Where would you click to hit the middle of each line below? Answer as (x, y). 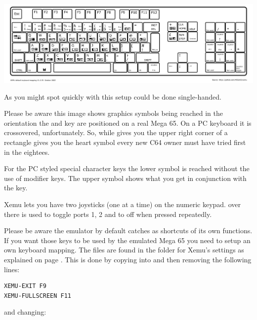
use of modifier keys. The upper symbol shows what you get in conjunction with (125, 178)
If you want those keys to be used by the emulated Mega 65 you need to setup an (127, 240)
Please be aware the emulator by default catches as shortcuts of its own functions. (128, 231)
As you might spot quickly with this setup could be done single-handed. (113, 96)
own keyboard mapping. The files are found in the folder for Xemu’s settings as (124, 250)
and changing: (25, 312)
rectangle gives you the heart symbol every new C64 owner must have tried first (125, 142)
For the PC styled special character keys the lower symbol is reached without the (127, 168)
